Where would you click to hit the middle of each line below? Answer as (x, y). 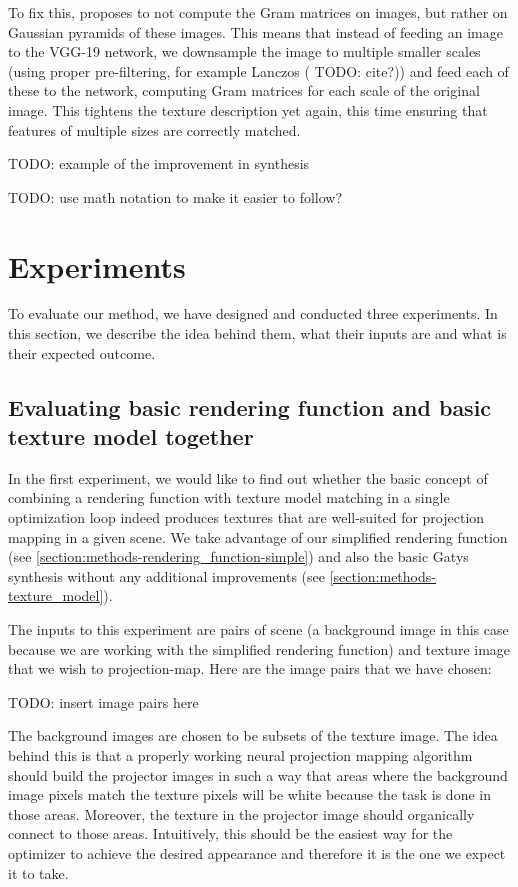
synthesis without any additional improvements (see (166, 575)
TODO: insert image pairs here (103, 701)
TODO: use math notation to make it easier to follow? (175, 196)
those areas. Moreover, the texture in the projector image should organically (241, 813)
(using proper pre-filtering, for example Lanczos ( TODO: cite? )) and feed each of (258, 70)
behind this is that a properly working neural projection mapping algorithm (240, 754)
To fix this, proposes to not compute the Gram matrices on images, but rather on (258, 12)
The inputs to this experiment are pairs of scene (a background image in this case (258, 629)
